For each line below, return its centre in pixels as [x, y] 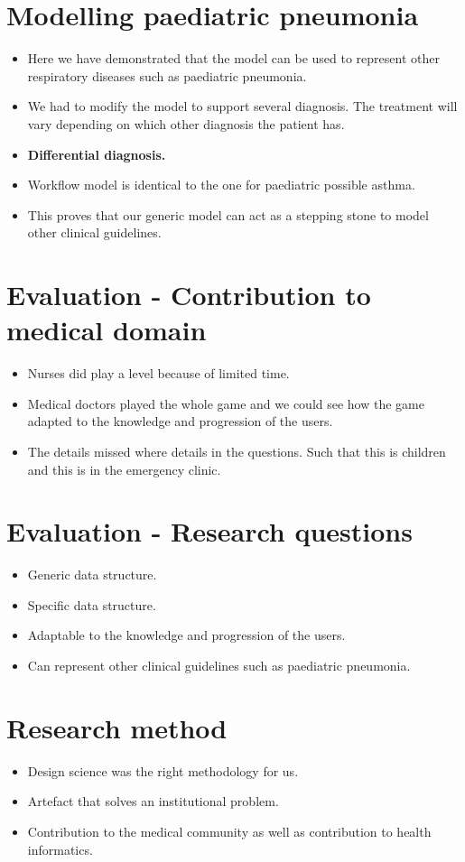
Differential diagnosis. [97, 154]
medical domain [107, 330]
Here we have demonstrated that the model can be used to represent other [233, 58]
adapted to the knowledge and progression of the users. [180, 421]
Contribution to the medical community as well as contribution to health [229, 831]
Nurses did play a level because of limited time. [158, 373]
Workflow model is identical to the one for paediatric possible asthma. [221, 185]
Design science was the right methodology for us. [163, 770]
